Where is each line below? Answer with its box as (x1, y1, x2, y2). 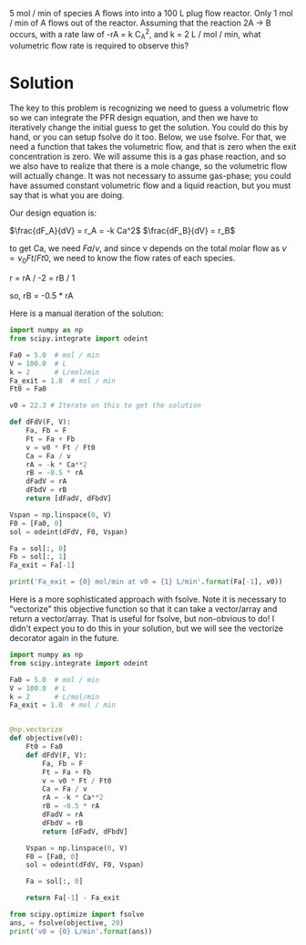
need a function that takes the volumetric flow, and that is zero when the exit (9, 142, 297, 152)
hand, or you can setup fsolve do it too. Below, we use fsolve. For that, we (9, 131, 287, 142)
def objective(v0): (9, 734, 84, 743)
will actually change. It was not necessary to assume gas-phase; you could (9, 171, 291, 182)
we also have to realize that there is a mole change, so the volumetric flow (9, 161, 288, 172)
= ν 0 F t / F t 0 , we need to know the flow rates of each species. (9, 253, 236, 266)
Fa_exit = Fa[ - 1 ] (9, 561, 76, 570)
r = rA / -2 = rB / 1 (9, 273, 76, 284)
